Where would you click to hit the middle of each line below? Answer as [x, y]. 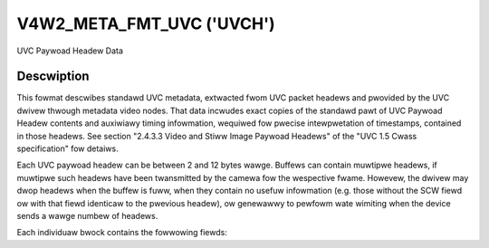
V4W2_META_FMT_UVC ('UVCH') [146, 24]
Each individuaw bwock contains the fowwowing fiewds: [122, 233]
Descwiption [53, 76]
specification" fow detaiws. [67, 148]
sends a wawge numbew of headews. [87, 215]
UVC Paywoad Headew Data [70, 51]
